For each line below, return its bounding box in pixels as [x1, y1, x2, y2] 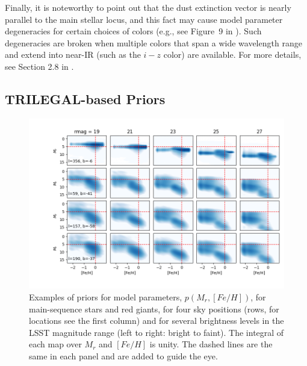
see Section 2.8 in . [5, 60, 74, 72]
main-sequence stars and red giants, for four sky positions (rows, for [29, 302, 279, 315]
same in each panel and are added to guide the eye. [29, 349, 218, 362]
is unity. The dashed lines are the [149, 338, 273, 350]
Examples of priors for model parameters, [29, 291, 182, 303]
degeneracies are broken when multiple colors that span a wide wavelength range [5, 36, 302, 49]
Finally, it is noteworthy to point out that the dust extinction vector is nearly [5, 1, 291, 13]
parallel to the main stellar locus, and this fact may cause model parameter [5, 13, 283, 25]
